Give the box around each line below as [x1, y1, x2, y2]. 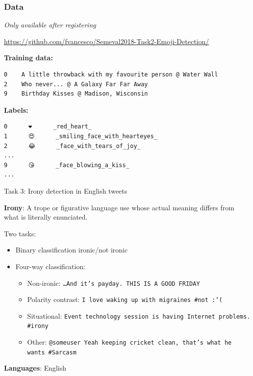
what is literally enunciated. [4, 212, 88, 222]
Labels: [4, 104, 28, 115]
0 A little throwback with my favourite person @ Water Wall [4, 71, 218, 78]
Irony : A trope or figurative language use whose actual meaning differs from [4, 202, 234, 212]
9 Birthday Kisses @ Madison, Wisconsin [4, 90, 148, 98]
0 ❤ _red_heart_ [4, 123, 92, 130]
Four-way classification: [15, 261, 86, 271]
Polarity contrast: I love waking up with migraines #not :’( [27, 294, 223, 304]
